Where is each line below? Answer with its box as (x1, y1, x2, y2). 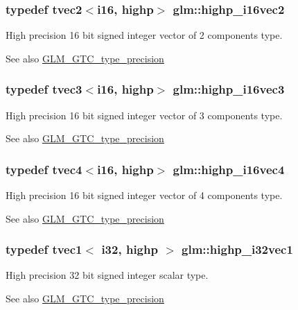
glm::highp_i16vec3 (173, 80, 285, 98)
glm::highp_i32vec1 (182, 241, 293, 258)
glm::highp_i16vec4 (173, 160, 285, 178)
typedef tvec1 (6, 241, 82, 258)
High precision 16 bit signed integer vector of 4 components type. (6, 188, 283, 203)
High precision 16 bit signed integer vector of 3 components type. (6, 107, 283, 122)
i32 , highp (101, 241, 158, 258)
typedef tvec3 (6, 80, 82, 98)
